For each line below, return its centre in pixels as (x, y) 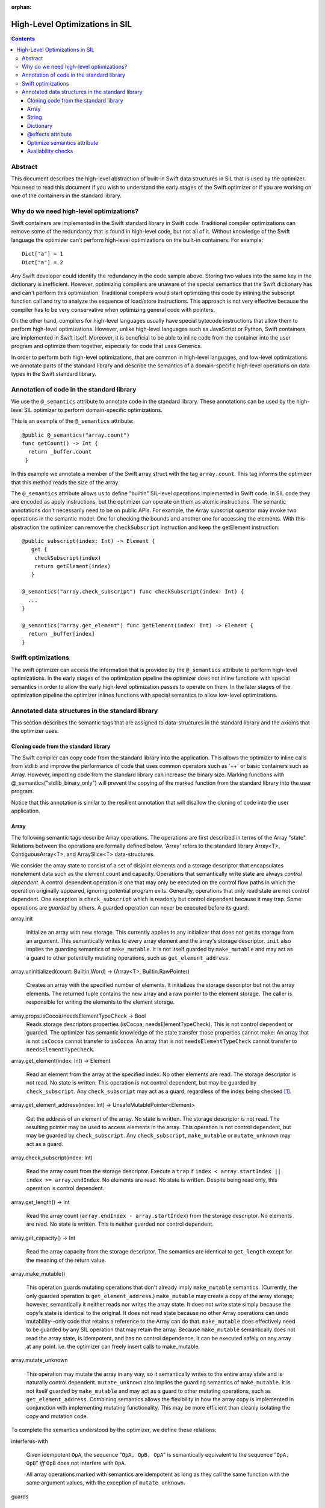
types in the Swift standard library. (54, 374)
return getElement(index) (73, 566)
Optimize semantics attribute (63, 142)
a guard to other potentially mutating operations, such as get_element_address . (128, 958)
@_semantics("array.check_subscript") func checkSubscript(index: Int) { (133, 592)
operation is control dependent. (65, 1188)
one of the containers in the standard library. (66, 195)
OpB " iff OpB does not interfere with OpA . (76, 1463)
